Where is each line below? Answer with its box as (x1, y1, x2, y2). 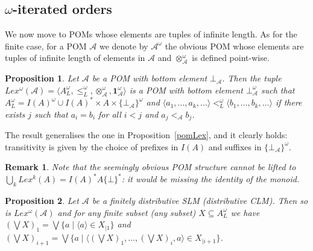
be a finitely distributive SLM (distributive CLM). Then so (92, 194, 308, 207)
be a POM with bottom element (92, 72, 207, 84)
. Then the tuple (222, 72, 282, 84)
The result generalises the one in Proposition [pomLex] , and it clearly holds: (5, 129, 288, 141)
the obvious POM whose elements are (165, 39, 304, 52)
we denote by (99, 39, 148, 52)
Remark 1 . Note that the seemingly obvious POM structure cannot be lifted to (5, 160, 296, 173)
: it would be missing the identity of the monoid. (121, 173, 300, 185)
